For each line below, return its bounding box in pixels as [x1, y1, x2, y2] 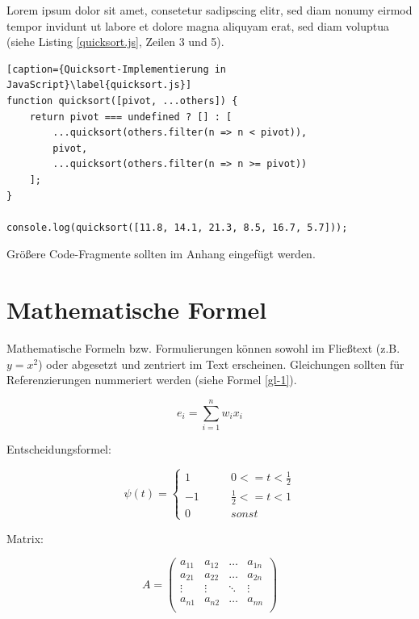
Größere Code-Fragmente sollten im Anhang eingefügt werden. [6, 245, 316, 262]
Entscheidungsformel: [6, 440, 111, 457]
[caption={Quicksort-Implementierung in [6, 63, 227, 75]
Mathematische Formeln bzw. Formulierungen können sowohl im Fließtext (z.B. [6, 340, 400, 357]
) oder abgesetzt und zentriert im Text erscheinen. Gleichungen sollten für [38, 355, 404, 372]
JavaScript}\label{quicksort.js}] [6, 79, 192, 91]
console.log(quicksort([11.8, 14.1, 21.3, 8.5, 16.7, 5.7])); [6, 221, 348, 233]
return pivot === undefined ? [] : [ [29, 111, 233, 123]
